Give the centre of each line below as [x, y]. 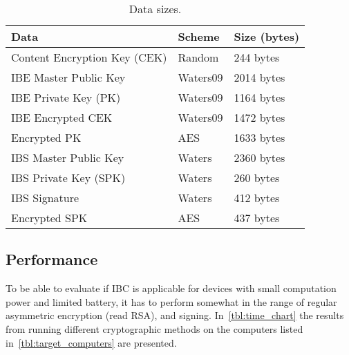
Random [198, 57]
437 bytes [257, 218]
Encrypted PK [46, 137]
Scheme [199, 36]
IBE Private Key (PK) [66, 97]
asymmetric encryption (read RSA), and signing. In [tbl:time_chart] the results [175, 315]
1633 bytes [260, 137]
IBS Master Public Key [68, 157]
